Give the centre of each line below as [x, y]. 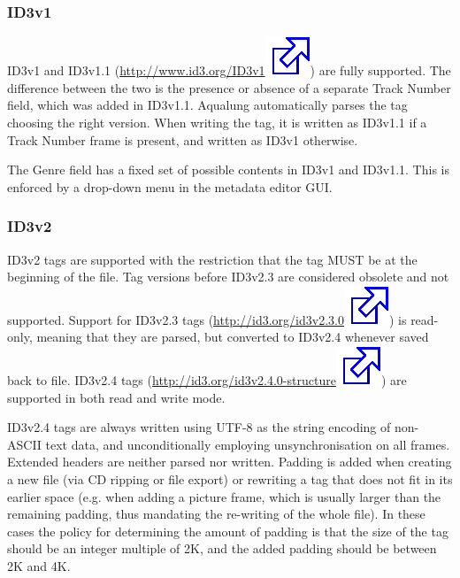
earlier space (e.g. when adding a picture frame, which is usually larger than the [224, 496]
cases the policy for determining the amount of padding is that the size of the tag [228, 531]
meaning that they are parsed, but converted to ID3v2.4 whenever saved [233, 337]
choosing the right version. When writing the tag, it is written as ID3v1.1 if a [217, 122]
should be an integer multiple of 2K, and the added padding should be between [222, 548]
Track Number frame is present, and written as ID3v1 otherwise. [183, 139]
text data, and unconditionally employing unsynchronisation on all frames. [248, 444]
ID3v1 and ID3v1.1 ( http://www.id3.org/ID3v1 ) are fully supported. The [229, 70]
